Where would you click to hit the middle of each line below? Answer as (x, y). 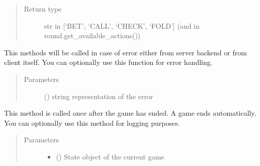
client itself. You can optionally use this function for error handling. (108, 62)
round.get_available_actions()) (92, 35)
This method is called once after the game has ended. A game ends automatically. (130, 113)
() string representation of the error (99, 96)
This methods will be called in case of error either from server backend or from (125, 52)
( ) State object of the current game (110, 156)
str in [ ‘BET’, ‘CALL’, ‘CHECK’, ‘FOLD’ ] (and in (122, 25)
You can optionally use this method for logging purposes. (92, 122)
